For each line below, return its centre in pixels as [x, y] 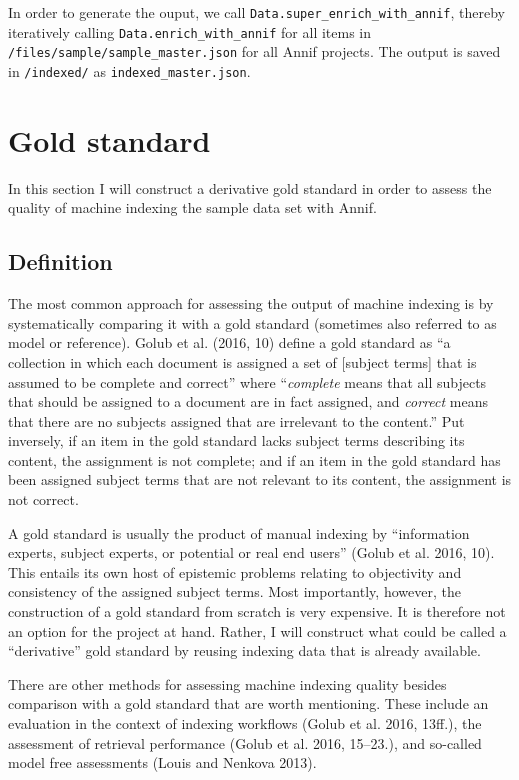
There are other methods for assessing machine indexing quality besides [227, 683]
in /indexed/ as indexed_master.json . [129, 70]
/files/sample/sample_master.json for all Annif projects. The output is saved [254, 51]
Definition [60, 261]
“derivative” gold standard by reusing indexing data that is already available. [244, 650]
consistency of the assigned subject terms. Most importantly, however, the [234, 591]
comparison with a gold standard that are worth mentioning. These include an [248, 703]
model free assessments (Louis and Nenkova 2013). [162, 762]
